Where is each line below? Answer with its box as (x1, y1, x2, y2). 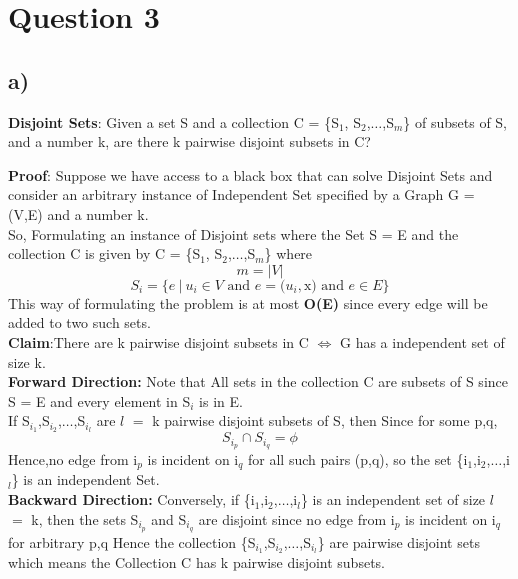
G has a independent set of (339, 331, 505, 352)
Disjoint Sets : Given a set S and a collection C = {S (8, 111, 339, 132)
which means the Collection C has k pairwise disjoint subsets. (8, 552, 385, 573)
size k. (8, 351, 46, 372)
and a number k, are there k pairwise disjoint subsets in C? (8, 131, 371, 152)
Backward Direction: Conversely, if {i (8, 489, 255, 510)
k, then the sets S (31, 508, 139, 529)
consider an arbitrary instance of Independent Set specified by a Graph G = (8, 184, 475, 205)
